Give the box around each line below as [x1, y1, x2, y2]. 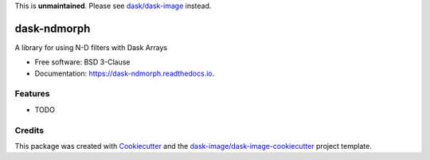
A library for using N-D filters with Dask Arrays [14, 42, 167, 52]
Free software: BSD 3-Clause [34, 57, 131, 67]
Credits [14, 124, 44, 135]
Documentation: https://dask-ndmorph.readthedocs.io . [34, 68, 215, 78]
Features [14, 88, 50, 100]
